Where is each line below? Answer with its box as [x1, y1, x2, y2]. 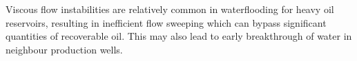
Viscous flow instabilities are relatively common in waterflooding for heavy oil [6, 2, 334, 16]
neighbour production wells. [6, 42, 123, 56]
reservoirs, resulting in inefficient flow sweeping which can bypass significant [6, 15, 327, 29]
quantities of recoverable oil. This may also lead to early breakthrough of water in [6, 29, 352, 43]
